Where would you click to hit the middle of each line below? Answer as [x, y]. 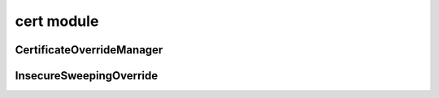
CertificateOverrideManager [89, 50]
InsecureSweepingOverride [87, 76]
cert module [57, 21]
